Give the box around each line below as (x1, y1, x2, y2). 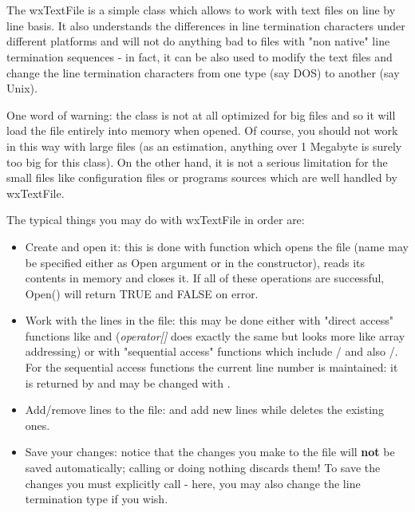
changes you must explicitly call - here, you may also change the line (25, 475, 361, 491)
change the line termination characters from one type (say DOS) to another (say (6, 64, 400, 81)
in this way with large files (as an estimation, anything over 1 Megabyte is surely (6, 137, 402, 154)
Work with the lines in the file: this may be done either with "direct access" (25, 312, 393, 329)
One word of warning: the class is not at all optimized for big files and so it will (6, 106, 396, 123)
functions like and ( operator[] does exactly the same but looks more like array (25, 327, 405, 344)
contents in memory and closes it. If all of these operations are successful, (25, 270, 385, 286)
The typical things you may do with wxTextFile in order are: (6, 211, 305, 228)
